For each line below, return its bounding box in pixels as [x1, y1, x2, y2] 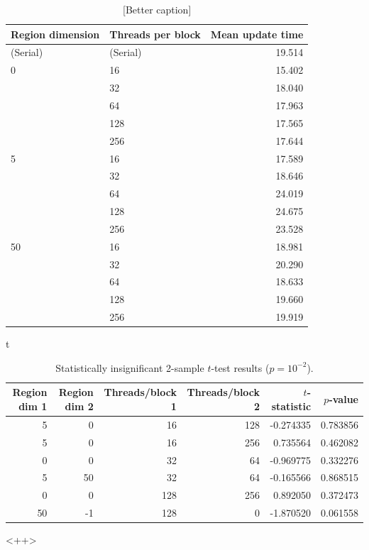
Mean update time [210, 26, 304, 41]
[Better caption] [123, 2, 192, 16]
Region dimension [11, 26, 100, 41]
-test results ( [211, 360, 270, 375]
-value [329, 392, 358, 407]
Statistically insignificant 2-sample [55, 360, 204, 375]
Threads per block [109, 26, 201, 41]
